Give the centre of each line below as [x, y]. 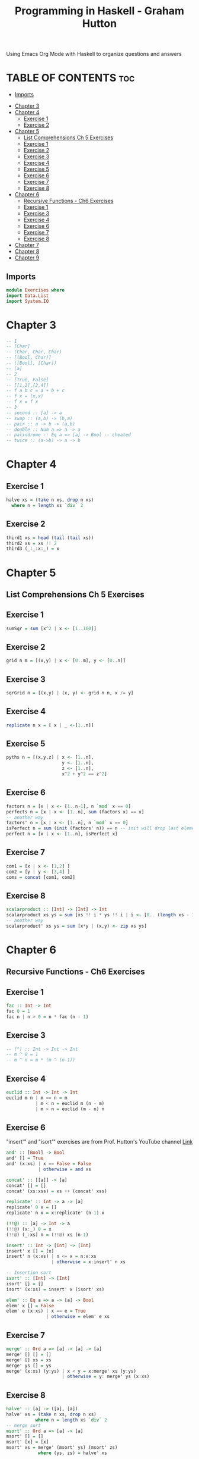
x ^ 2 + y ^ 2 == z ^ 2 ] [85, 774]
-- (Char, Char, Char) [34, 352]
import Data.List [28, 296]
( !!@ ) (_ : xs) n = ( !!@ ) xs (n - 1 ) [47, 1235]
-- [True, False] [28, 380]
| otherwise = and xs [65, 1169]
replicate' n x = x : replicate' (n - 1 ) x [55, 1213]
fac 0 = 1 [18, 1012]
